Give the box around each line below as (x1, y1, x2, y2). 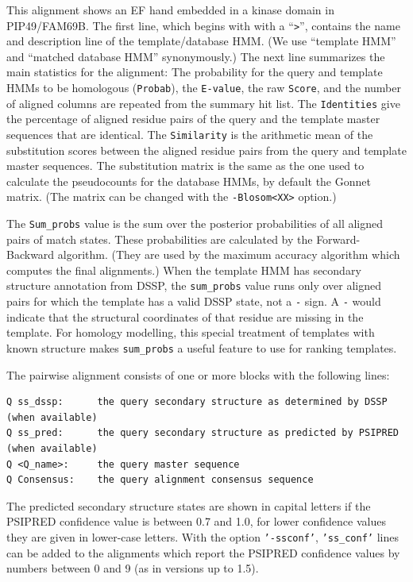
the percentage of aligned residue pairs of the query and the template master (6, 110, 380, 127)
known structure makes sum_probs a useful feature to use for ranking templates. (6, 339, 397, 356)
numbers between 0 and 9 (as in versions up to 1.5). (6, 560, 259, 576)
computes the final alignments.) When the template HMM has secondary (6, 261, 361, 278)
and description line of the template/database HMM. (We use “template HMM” (6, 33, 396, 49)
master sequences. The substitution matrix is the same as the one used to (6, 157, 365, 174)
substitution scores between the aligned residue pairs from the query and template (6, 141, 407, 158)
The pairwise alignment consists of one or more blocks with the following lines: (6, 366, 390, 383)
